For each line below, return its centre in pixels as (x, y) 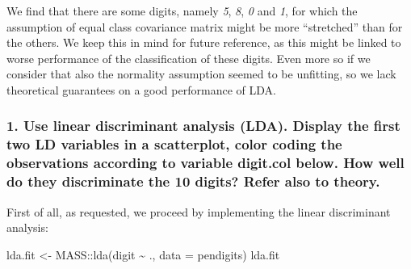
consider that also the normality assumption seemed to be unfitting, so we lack (201, 74)
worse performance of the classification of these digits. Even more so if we (189, 58)
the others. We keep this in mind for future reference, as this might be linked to (204, 42)
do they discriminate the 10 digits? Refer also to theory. (193, 181)
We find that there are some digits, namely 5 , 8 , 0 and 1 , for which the (182, 11)
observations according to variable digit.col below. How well (205, 163)
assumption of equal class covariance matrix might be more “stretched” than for (205, 26)
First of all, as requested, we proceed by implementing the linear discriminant (199, 211)
